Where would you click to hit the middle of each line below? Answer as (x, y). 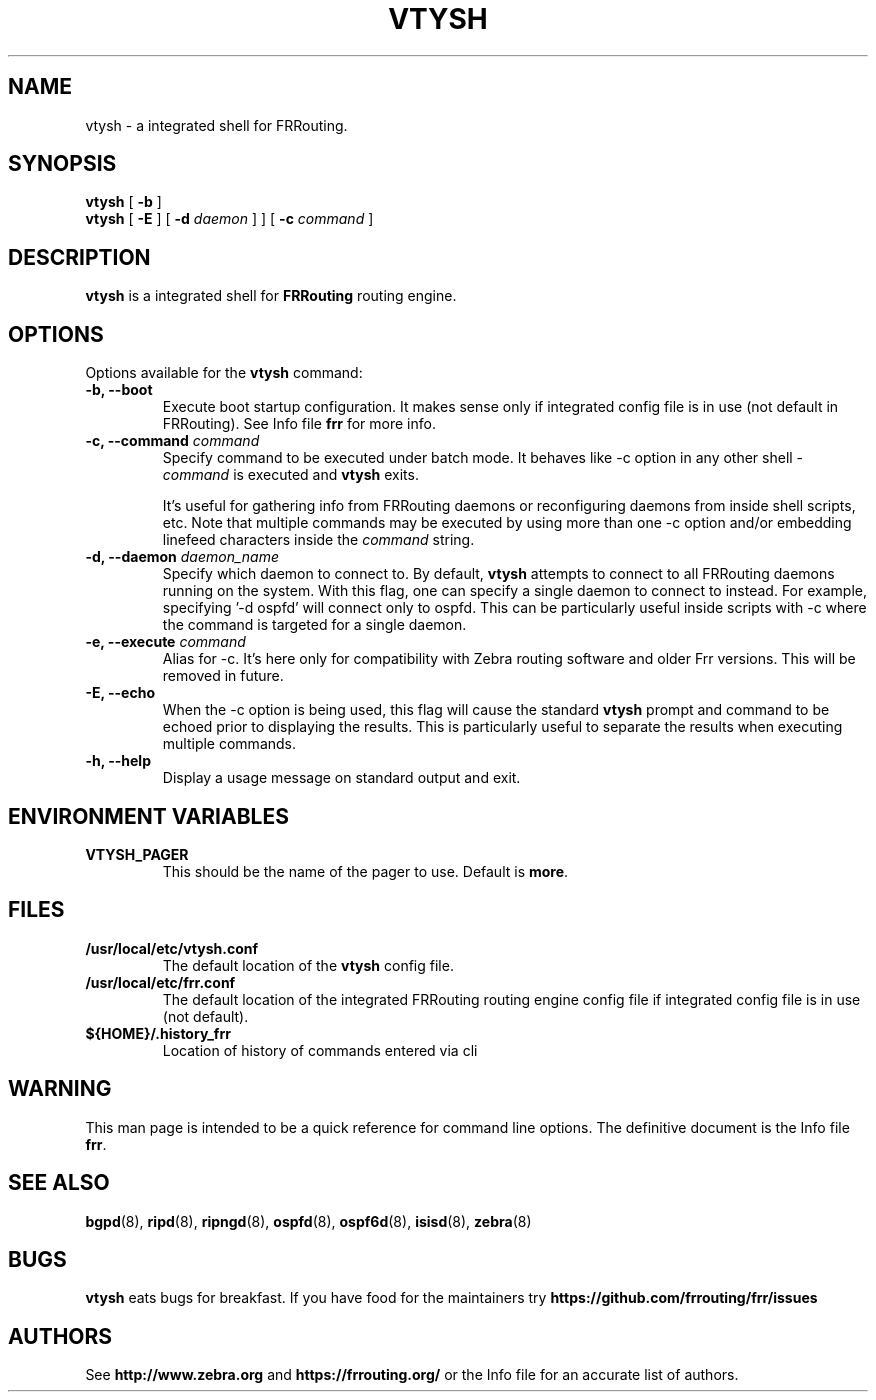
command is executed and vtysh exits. (290, 475)
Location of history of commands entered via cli (320, 1050)
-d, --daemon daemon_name (182, 557)
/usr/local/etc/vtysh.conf (172, 948)
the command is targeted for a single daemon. (314, 625)
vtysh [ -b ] (123, 202)
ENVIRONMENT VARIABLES (148, 816)
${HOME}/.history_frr (158, 1033)
